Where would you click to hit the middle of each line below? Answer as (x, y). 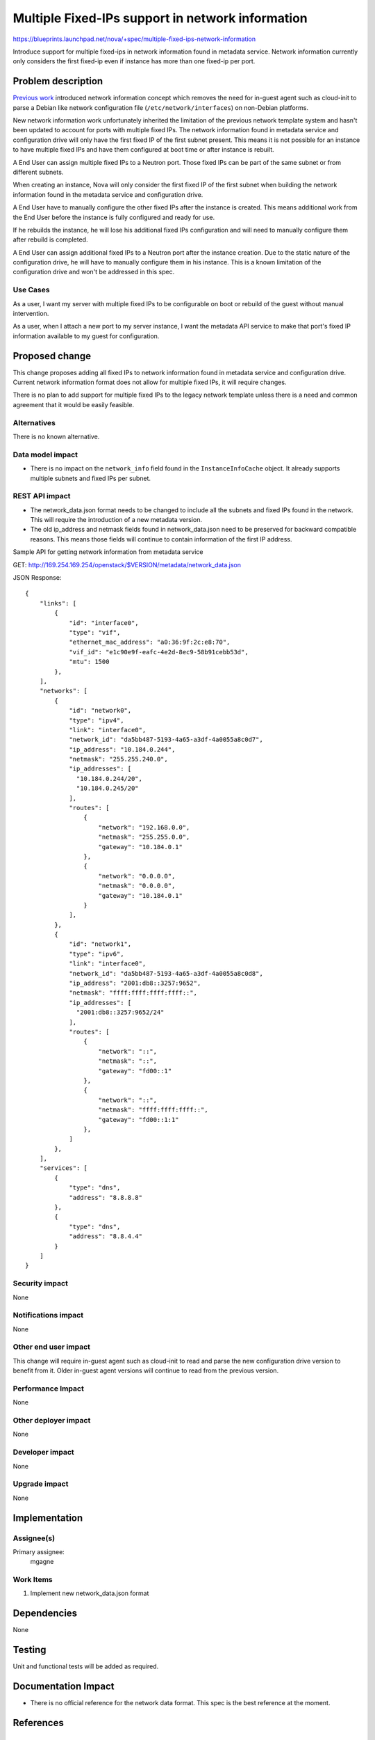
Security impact (41, 1283)
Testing (30, 1650)
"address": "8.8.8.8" (106, 1197)
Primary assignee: (39, 1551)
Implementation (48, 1518)
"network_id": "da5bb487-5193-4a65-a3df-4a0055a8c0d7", (166, 740)
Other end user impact (51, 1347)
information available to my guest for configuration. (86, 336)
